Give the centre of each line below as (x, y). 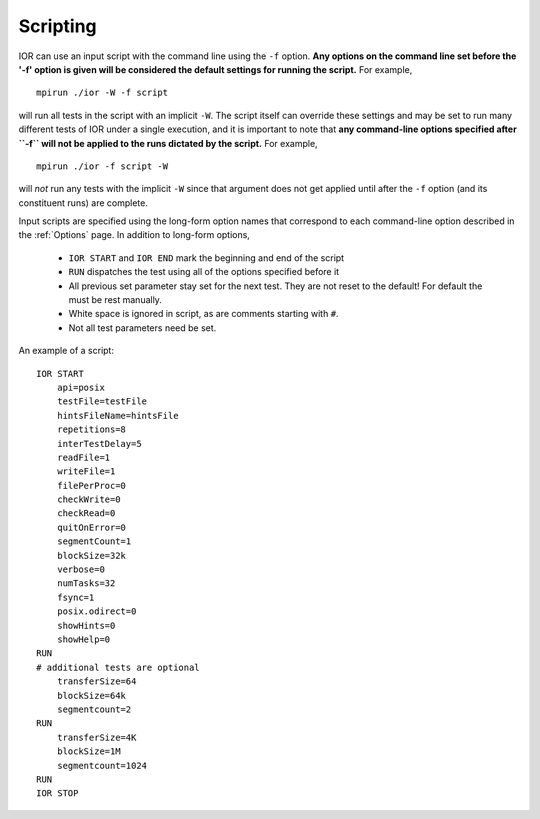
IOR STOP (57, 793)
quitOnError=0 (91, 527)
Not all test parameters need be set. (142, 327)
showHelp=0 (83, 639)
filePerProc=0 (91, 485)
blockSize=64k (91, 695)
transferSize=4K (96, 737)
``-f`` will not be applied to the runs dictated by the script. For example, (168, 143)
